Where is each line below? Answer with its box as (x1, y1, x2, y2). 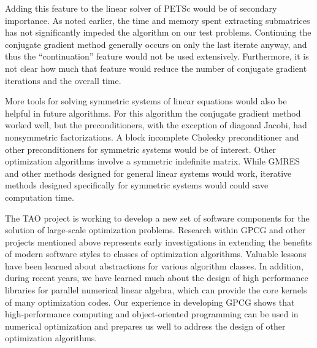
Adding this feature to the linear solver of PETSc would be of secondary (5, 2, 277, 14)
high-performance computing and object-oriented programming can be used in (5, 307, 299, 320)
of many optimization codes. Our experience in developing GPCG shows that (5, 295, 295, 308)
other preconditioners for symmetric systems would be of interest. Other (5, 142, 277, 155)
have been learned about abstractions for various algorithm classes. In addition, (5, 259, 304, 272)
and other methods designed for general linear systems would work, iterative (5, 166, 292, 179)
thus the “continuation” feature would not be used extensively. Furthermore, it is (5, 50, 309, 63)
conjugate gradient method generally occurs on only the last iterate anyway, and (5, 37, 307, 50)
